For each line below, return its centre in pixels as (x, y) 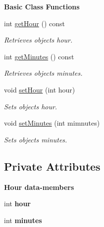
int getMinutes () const (39, 56)
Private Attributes (52, 166)
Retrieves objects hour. (38, 40)
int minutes (23, 220)
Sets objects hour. (31, 106)
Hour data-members (39, 187)
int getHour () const (35, 23)
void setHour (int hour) (40, 89)
